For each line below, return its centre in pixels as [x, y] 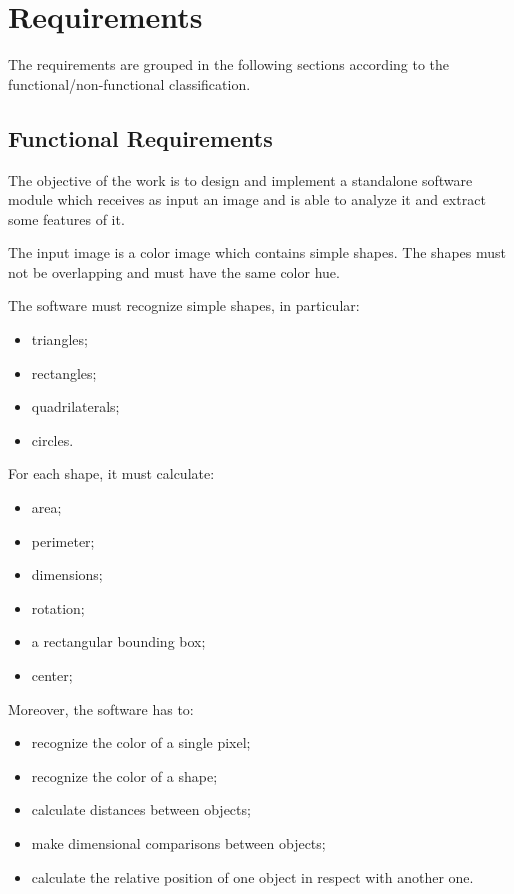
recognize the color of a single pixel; [141, 742]
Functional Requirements [140, 137]
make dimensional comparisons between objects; [178, 842]
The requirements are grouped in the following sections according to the [229, 64]
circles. [52, 439]
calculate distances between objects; [141, 809]
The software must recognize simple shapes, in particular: [184, 305]
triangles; [59, 339]
